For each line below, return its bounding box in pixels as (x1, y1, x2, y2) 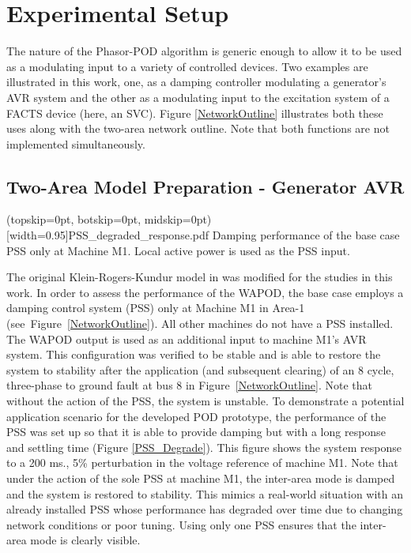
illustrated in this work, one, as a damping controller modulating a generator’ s (6, 73, 386, 90)
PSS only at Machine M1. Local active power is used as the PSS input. (6, 242, 350, 258)
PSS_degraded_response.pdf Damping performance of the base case (68, 227, 400, 243)
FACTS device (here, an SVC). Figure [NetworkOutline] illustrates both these (6, 104, 383, 121)
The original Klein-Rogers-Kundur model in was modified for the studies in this (6, 269, 393, 285)
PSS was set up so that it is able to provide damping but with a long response (6, 423, 386, 440)
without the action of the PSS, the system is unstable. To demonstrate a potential (6, 393, 405, 409)
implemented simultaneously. (6, 135, 145, 152)
